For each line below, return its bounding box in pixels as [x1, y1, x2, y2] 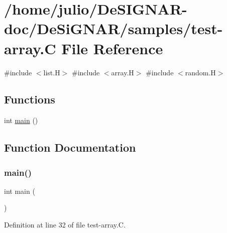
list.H [43, 67, 60, 77]
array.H [111, 67, 134, 77]
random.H [185, 67, 216, 77]
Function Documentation [4, 140, 136, 155]
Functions [4, 91, 55, 107]
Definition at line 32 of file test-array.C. [4, 219, 126, 230]
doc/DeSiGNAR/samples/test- [4, 18, 223, 39]
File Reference [61, 38, 163, 58]
